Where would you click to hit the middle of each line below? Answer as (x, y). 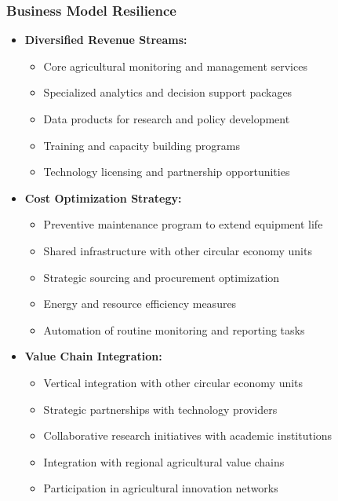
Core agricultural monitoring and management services (175, 66)
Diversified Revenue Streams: (106, 40)
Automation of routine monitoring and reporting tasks (174, 329)
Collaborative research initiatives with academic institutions (188, 435)
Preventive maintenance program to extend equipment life (183, 224)
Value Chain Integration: (93, 356)
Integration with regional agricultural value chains (164, 461)
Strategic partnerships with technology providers (160, 409)
